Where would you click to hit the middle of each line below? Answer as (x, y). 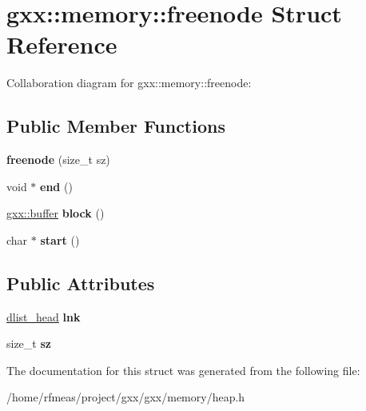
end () (56, 186)
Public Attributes (81, 283)
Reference (62, 44)
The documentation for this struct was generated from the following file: (183, 370)
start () (60, 239)
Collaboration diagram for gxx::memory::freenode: (129, 83)
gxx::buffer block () (56, 213)
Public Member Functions (116, 126)
